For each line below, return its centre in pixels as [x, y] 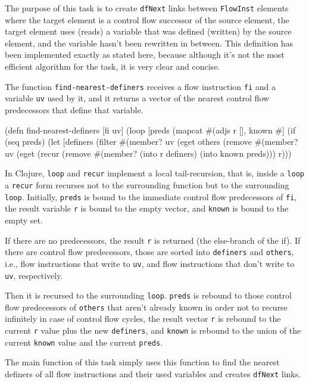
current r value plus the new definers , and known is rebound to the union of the [153, 330]
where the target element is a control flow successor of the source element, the [147, 19]
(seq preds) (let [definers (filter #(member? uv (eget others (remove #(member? [152, 142]
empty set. [24, 220]
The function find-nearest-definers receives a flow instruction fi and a [141, 86]
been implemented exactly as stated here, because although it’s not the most [145, 55]
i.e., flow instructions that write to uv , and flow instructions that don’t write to [150, 263]
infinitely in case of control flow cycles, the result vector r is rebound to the [143, 319]
